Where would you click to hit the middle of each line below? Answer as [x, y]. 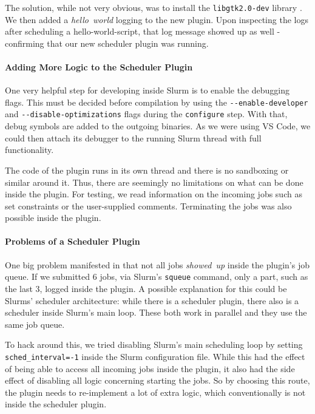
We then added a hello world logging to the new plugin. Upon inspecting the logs [157, 19]
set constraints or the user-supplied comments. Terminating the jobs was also [148, 205]
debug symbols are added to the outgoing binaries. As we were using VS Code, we [158, 126]
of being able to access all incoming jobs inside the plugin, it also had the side [150, 368]
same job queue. [35, 324]
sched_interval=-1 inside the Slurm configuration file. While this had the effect [155, 356]
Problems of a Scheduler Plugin [73, 241]
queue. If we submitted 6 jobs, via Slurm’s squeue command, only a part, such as [157, 277]
